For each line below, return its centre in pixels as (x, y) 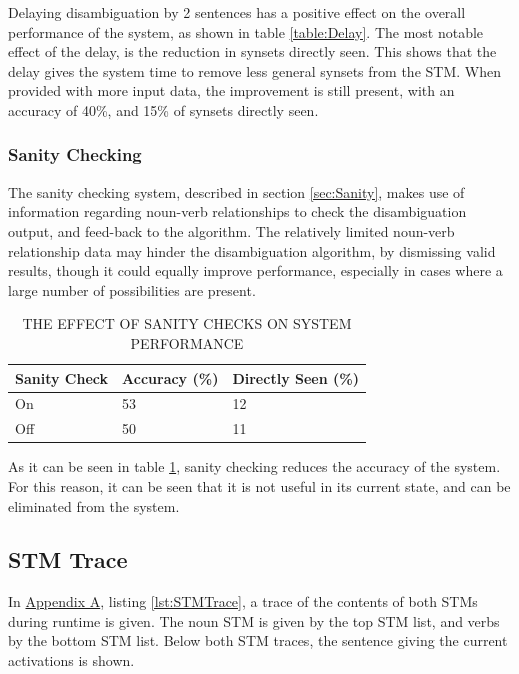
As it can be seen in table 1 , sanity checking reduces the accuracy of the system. (254, 466)
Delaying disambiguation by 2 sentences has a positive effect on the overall (237, 12)
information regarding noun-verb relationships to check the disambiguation (237, 211)
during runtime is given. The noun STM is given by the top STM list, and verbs (254, 620)
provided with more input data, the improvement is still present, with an (231, 90)
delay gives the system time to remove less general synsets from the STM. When (254, 70)
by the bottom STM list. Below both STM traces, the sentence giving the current (258, 640)
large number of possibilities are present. (132, 289)
